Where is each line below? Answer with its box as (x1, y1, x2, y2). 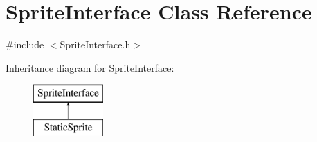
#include (6, 37, 44, 52)
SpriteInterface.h (60, 37, 131, 52)
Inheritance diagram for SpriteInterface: (6, 60, 174, 74)
